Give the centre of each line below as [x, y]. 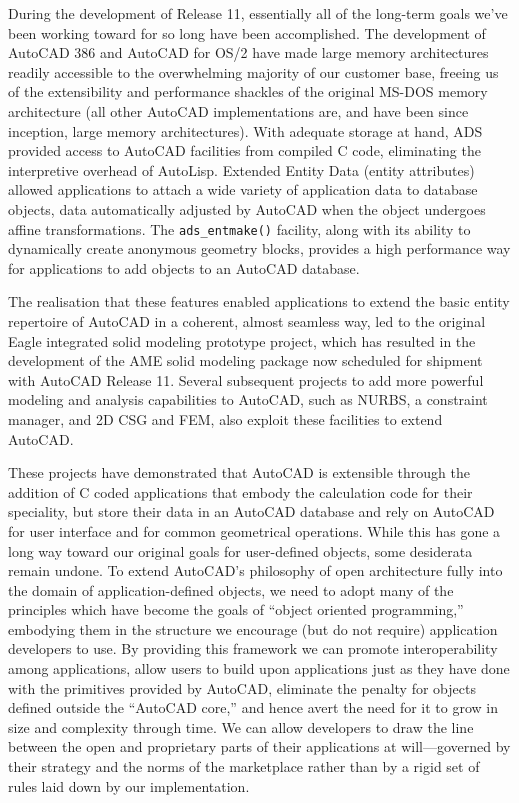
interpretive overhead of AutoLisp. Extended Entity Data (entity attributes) [241, 169]
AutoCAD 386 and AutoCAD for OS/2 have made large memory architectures [248, 52]
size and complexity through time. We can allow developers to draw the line [241, 726]
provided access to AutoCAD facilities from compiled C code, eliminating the [244, 150]
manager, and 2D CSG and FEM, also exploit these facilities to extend [225, 418]
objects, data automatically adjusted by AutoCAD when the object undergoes [247, 208]
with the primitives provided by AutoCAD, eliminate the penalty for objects [242, 687]
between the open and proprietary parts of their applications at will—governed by [259, 746]
